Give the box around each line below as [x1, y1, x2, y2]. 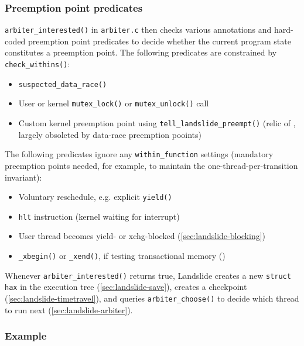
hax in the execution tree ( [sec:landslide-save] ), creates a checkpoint [5, 281, 247, 293]
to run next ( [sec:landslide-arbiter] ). [5, 303, 133, 316]
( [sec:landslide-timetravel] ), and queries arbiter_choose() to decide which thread [5, 292, 299, 304]
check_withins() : [5, 58, 70, 70]
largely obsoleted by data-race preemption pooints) [18, 128, 201, 140]
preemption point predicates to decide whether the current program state [28, 34, 291, 47]
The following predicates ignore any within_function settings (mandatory [5, 148, 274, 160]
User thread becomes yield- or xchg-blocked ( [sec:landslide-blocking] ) [18, 230, 266, 242]
